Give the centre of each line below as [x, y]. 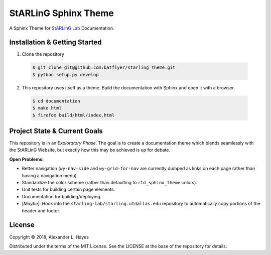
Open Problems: [27, 159]
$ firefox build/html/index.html [74, 115]
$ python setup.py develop [65, 75]
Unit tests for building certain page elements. [69, 189]
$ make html [47, 108]
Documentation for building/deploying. [62, 196]
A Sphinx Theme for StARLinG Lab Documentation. [62, 28]
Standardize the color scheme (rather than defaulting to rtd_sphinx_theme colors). [110, 183]
